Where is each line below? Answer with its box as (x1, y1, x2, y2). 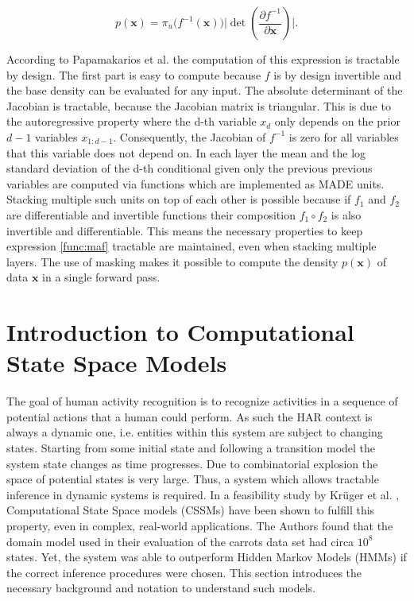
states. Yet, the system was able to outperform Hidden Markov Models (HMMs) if (6, 549, 407, 565)
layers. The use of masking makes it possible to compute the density (6, 253, 339, 269)
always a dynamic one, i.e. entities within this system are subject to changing (6, 424, 383, 440)
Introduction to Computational (6, 316, 354, 348)
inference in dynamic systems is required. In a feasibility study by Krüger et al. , (6, 486, 400, 502)
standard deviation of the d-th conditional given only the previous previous (6, 160, 373, 176)
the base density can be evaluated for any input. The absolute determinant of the (6, 82, 403, 99)
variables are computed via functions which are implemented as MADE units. (6, 175, 385, 192)
